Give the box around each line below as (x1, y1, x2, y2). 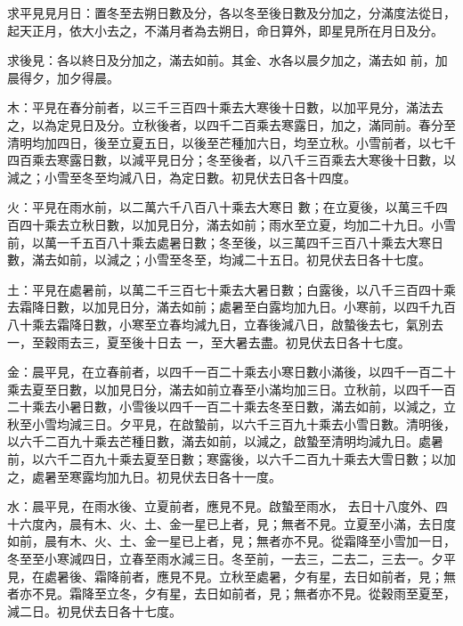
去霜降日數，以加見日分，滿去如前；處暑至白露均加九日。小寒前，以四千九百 (7, 297, 456, 316)
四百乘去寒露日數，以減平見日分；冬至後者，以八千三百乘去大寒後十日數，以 (7, 150, 456, 169)
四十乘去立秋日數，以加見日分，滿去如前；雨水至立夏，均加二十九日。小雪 (19, 215, 456, 233)
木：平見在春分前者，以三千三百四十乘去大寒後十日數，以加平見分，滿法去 (7, 98, 443, 117)
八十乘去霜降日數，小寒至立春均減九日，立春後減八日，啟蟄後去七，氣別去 (7, 314, 443, 333)
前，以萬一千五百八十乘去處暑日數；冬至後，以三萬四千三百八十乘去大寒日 (7, 232, 443, 251)
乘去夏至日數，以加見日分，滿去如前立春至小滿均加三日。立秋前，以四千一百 (7, 379, 456, 398)
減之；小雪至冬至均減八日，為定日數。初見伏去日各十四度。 (7, 167, 356, 186)
